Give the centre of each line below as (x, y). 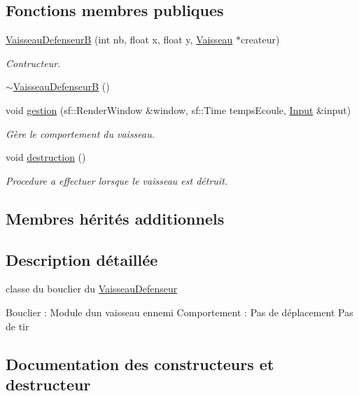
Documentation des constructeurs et (140, 363)
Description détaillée (82, 259)
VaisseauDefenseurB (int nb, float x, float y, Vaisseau (119, 40)
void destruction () (46, 157)
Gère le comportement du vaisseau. (80, 133)
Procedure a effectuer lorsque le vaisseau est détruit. (117, 180)
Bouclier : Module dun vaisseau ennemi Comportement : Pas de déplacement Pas (179, 312)
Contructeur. (33, 63)
